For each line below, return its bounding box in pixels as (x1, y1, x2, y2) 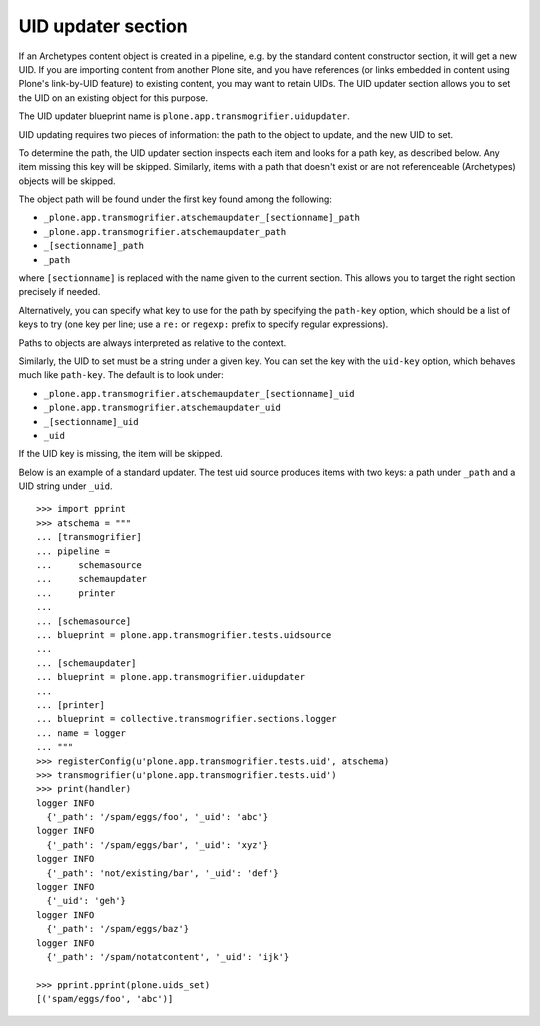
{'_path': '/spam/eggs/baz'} (46, 923, 190, 935)
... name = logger (36, 727, 127, 739)
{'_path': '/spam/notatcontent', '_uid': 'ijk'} (46, 951, 290, 962)
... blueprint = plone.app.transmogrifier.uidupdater (36, 671, 305, 683)
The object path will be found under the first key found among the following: (18, 193, 332, 205)
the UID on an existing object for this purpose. (18, 91, 209, 104)
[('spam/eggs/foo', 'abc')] (36, 993, 174, 1005)
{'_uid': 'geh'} (46, 895, 127, 907)
